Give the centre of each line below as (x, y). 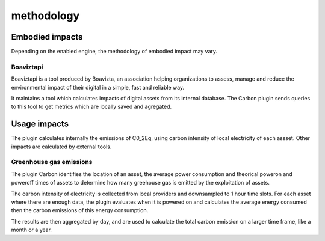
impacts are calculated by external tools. (61, 147)
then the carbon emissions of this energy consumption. (80, 210)
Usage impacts (40, 124)
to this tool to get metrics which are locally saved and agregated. (91, 107)
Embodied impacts (47, 37)
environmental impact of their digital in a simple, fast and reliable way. (98, 87)
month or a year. (32, 230)
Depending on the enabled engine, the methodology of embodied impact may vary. (114, 52)
